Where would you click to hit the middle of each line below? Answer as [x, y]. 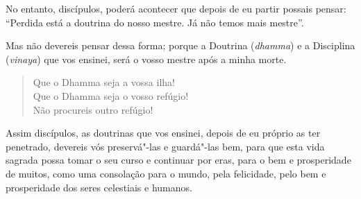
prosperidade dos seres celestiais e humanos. [99, 187]
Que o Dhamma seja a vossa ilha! [104, 82]
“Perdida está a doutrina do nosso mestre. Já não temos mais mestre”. [155, 22]
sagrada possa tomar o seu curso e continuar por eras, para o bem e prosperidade [178, 160]
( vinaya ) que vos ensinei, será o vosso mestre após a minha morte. [146, 59]
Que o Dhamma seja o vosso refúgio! [111, 95]
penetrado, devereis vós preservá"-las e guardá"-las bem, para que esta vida [165, 146]
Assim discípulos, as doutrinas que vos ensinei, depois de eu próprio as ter [163, 133]
